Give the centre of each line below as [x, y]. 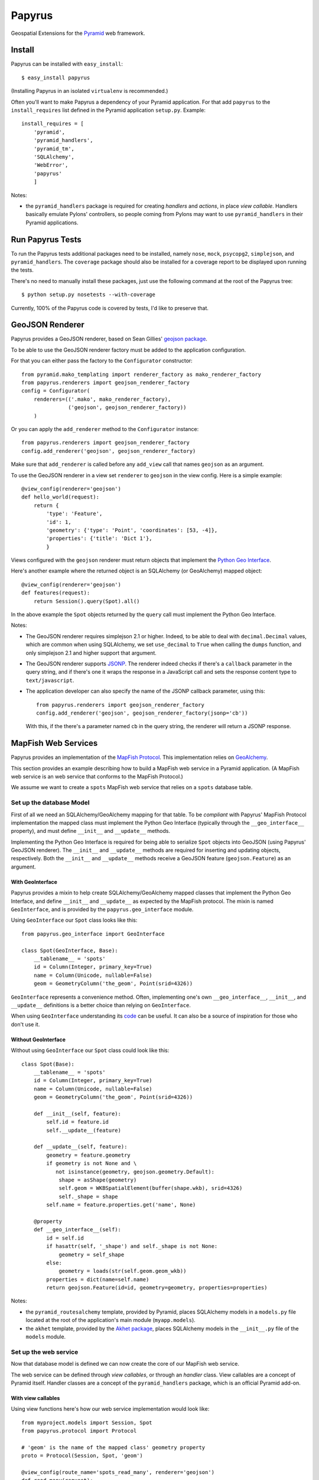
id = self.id [65, 1238]
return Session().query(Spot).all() [87, 601]
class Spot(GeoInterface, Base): [70, 950]
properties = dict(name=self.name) [98, 1279]
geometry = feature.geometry [89, 1155]
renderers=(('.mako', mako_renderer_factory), [102, 399]
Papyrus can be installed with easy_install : [67, 64]
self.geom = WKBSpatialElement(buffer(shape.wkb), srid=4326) [151, 1188]
